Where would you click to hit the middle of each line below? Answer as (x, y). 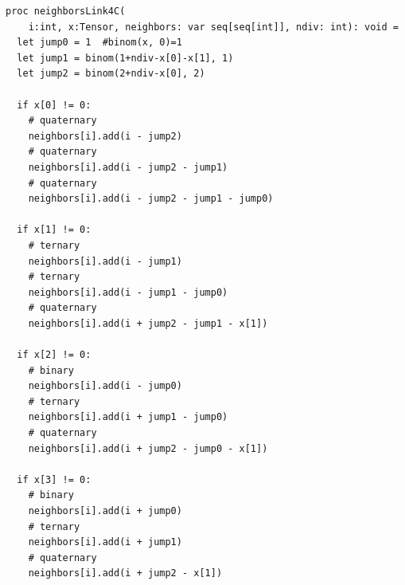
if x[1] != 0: (54, 230)
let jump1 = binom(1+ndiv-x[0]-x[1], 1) (125, 58)
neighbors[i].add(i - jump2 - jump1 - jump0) (151, 199)
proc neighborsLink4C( (66, 11)
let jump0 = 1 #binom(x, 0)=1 (99, 43)
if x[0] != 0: (54, 105)
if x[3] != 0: (54, 479)
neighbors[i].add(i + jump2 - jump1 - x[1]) (148, 323)
